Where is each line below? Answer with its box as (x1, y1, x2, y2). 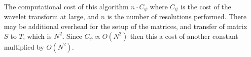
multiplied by (4, 41, 44, 52)
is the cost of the (180, 1, 231, 11)
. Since (62, 30, 82, 41)
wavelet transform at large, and (4, 11, 99, 22)
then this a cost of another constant (130, 30, 238, 41)
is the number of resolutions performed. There (107, 11, 247, 22)
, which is (23, 30, 52, 41)
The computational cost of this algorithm (4, 1, 129, 11)
